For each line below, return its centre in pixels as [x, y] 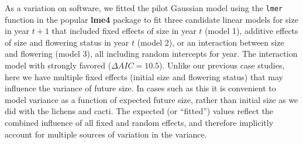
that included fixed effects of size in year [124, 31]
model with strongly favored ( [58, 65]
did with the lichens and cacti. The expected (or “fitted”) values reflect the [139, 111]
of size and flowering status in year [67, 42]
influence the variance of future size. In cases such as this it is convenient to [140, 88]
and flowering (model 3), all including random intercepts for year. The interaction [151, 54]
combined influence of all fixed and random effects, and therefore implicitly [139, 122]
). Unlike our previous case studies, [222, 65]
